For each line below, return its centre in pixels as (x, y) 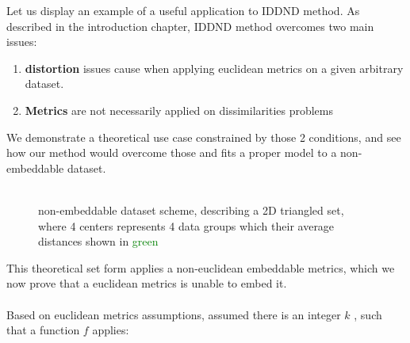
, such (368, 314)
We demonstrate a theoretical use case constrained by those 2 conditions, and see (204, 137)
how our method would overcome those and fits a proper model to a (172, 152)
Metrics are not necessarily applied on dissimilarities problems (179, 110)
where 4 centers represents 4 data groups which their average (186, 225)
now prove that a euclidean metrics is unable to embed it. (147, 283)
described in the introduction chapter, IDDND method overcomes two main (190, 26)
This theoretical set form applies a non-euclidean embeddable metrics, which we (201, 267)
